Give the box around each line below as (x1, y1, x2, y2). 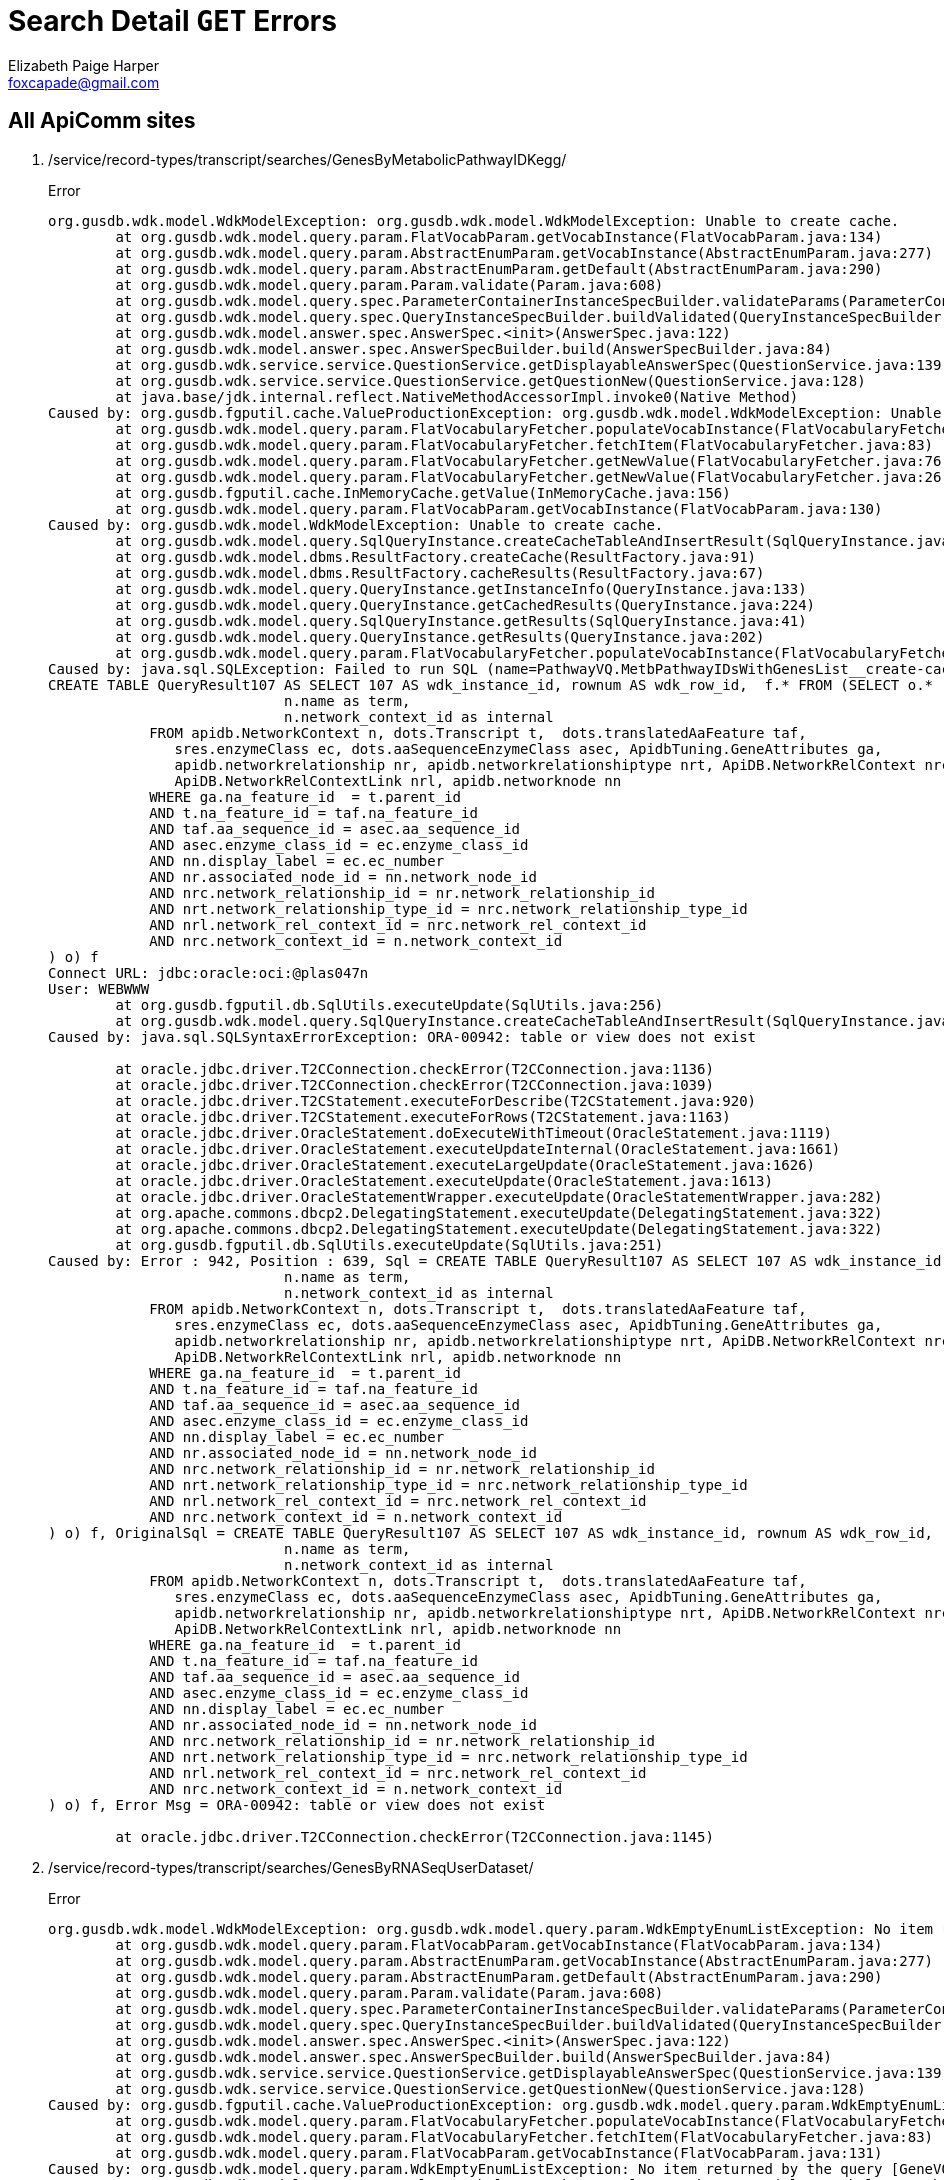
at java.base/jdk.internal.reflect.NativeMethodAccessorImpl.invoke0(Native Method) (115, 388, 799, 405)
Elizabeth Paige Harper (8, 56, 159, 74)
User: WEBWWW (48, 980, 150, 997)
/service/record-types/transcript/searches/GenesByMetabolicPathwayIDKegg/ (48, 150, 567, 168)
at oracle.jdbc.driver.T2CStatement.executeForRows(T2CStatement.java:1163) (115, 1108, 731, 1125)
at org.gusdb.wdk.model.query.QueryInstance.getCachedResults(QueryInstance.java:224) (115, 596, 816, 613)
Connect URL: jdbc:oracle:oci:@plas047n (48, 964, 369, 981)
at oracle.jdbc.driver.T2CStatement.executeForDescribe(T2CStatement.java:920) (115, 1092, 757, 1109)
